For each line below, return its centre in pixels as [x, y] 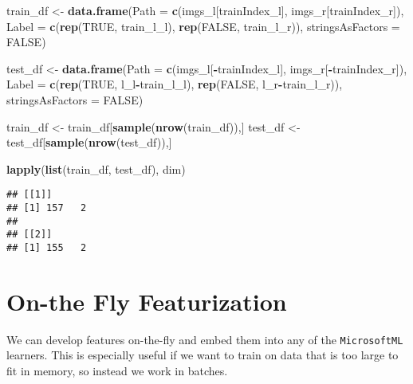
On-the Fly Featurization [147, 301]
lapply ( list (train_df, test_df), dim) [96, 168]
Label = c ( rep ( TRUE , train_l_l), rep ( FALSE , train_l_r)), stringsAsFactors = [203, 26]
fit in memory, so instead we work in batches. [117, 370]
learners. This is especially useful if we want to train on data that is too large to [203, 355]
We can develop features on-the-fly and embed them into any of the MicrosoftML [205, 339]
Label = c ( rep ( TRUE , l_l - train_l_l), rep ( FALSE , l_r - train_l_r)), [175, 84]
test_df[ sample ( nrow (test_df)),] [89, 142]
